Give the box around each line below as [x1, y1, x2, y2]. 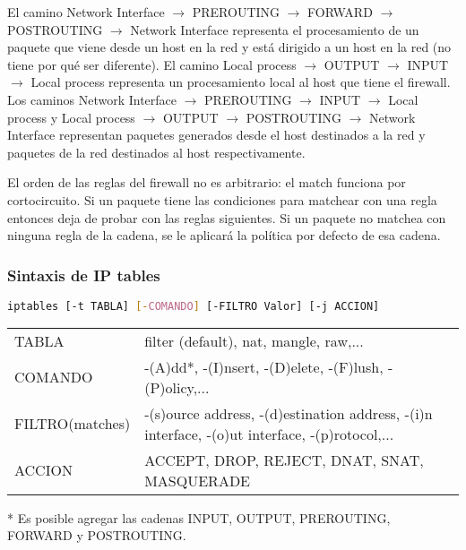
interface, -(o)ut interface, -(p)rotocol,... [144, 423, 394, 444]
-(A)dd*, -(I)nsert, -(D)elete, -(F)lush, [144, 356, 384, 377]
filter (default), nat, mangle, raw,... [144, 330, 364, 351]
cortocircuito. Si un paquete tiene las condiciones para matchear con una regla [7, 190, 437, 209]
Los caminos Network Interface [7, 90, 177, 108]
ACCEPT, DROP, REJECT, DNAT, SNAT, [144, 449, 424, 470]
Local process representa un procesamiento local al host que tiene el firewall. [30, 73, 451, 91]
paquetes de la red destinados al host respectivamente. [7, 142, 306, 161]
